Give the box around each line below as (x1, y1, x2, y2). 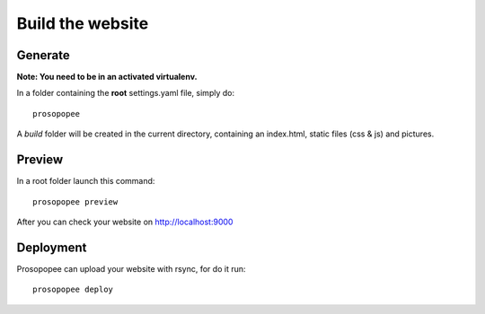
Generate (16, 48, 71, 63)
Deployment (16, 240, 87, 255)
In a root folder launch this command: (16, 176, 155, 187)
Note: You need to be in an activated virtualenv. (16, 72, 198, 83)
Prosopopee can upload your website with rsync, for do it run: (16, 263, 246, 274)
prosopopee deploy (32, 284, 114, 295)
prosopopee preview (32, 196, 119, 206)
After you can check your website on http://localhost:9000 (16, 216, 234, 227)
